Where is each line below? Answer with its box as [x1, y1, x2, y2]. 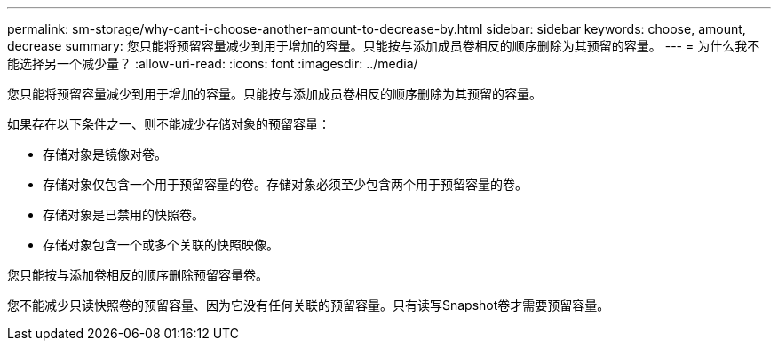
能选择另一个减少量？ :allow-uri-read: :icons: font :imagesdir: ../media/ [7, 56, 418, 71]
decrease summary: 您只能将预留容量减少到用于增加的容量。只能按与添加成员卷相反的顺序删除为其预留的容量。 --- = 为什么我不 [7, 38, 760, 53]
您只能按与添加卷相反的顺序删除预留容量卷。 [7, 267, 268, 282]
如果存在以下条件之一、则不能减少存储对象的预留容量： [7, 116, 330, 131]
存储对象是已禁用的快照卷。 [43, 207, 204, 222]
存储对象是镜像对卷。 [43, 146, 167, 162]
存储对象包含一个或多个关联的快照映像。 [43, 237, 279, 252]
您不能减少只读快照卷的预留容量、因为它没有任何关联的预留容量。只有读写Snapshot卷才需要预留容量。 [7, 297, 610, 312]
